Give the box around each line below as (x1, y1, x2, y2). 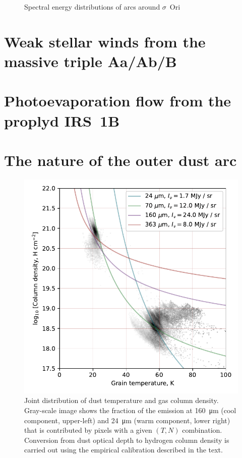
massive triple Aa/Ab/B (4, 50, 177, 71)
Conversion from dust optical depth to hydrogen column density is (24, 434, 229, 445)
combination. (182, 425, 222, 435)
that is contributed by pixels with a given (24, 425, 152, 435)
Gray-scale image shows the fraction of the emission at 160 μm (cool (24, 405, 236, 416)
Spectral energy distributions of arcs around (24, 2, 160, 12)
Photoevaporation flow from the (4, 90, 231, 111)
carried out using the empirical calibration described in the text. (24, 444, 223, 455)
